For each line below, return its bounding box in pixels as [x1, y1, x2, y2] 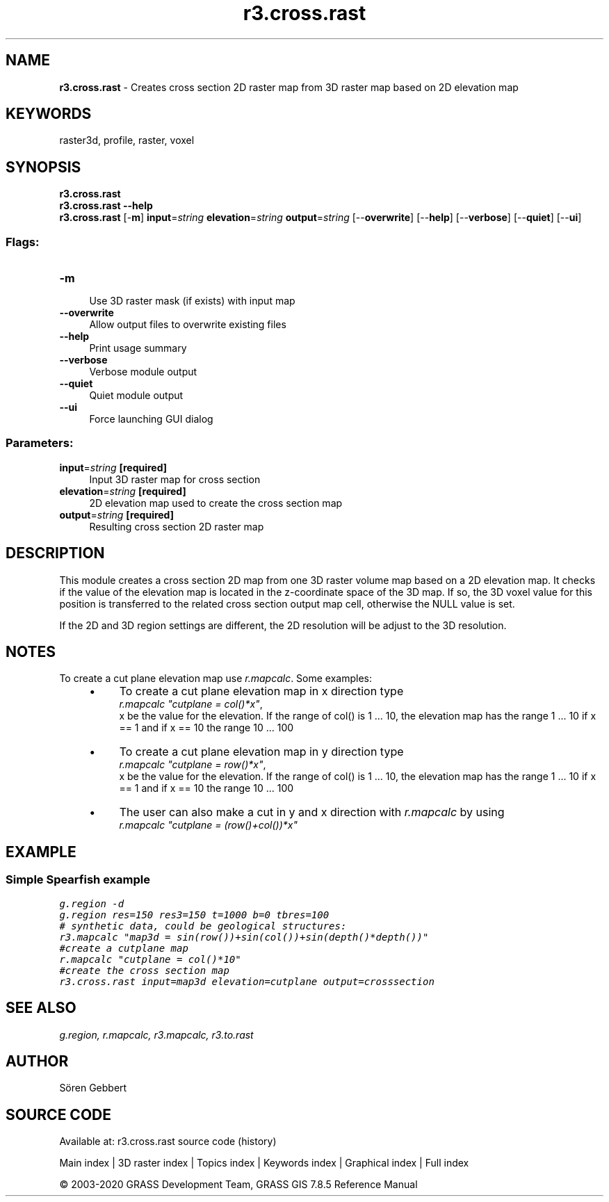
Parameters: [6, 436, 74, 450]
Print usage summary [89, 342, 187, 355]
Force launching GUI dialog [89, 413, 213, 425]
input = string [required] [59, 461, 168, 473]
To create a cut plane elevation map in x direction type [119, 684, 404, 699]
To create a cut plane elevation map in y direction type [119, 745, 404, 759]
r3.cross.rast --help [59, 200, 153, 212]
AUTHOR [6, 1052, 69, 1070]
